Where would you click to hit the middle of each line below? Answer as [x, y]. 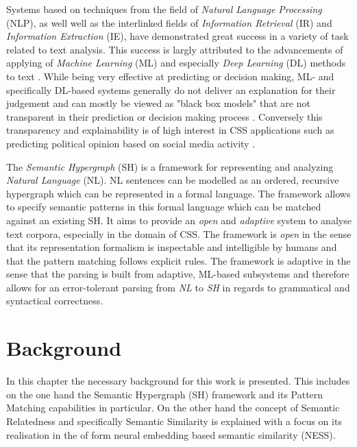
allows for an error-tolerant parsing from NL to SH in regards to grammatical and [178, 287]
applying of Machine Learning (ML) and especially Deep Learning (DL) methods [176, 63]
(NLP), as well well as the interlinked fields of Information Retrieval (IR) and [169, 22]
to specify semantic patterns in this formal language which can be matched [164, 207]
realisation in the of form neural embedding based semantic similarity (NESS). [171, 434]
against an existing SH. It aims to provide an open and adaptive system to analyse [179, 220]
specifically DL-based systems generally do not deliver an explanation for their [171, 89]
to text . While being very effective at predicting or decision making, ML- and [170, 76]
